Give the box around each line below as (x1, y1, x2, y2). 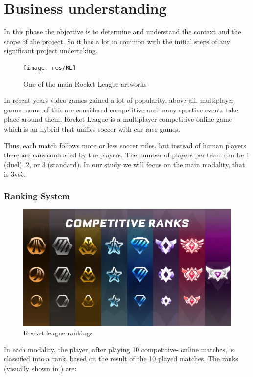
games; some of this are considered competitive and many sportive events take (4, 104, 238, 114)
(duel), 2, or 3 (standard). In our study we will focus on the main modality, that (4, 159, 245, 169)
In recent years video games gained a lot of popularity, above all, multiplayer (4, 95, 234, 105)
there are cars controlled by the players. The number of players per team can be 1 (4, 150, 250, 160)
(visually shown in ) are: (4, 363, 77, 373)
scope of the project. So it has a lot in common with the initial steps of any (4, 36, 230, 46)
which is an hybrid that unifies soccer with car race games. (4, 123, 180, 133)
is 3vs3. (4, 169, 26, 179)
